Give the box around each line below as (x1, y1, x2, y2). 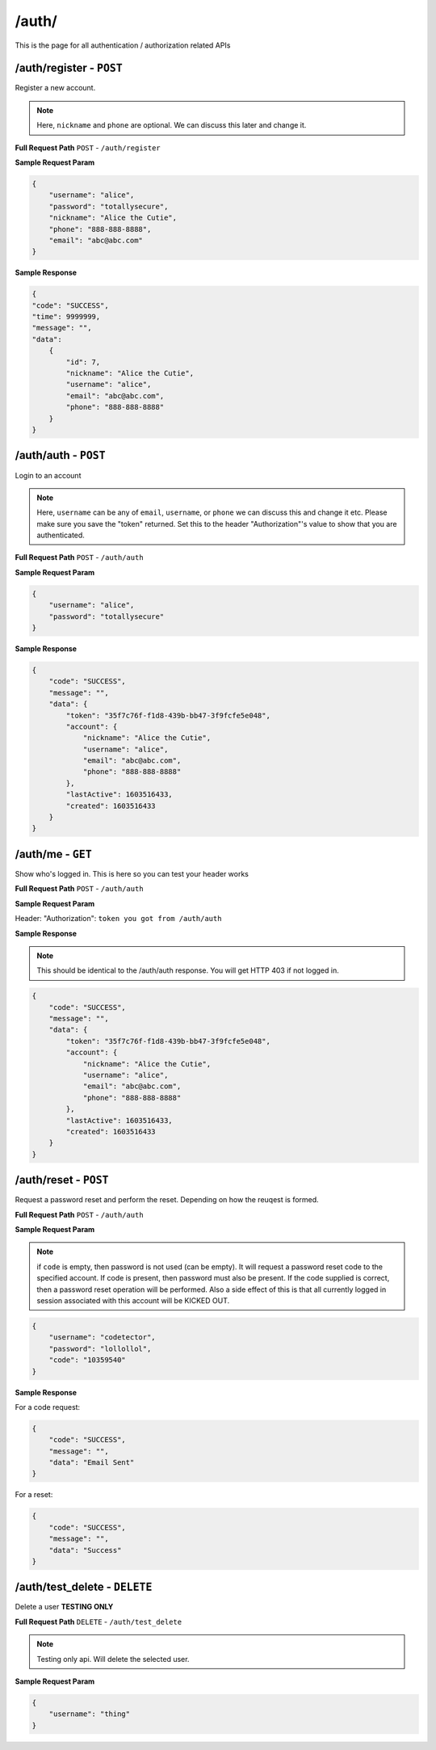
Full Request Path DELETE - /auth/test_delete (15, 1617, 182, 1626)
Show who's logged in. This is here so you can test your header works (15, 869, 249, 878)
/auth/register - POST (15, 61, 123, 75)
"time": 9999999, (31, 312, 101, 322)
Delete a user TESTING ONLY (15, 1602, 114, 1612)
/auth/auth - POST (15, 448, 106, 462)
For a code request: (15, 1402, 81, 1411)
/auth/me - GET (15, 847, 92, 860)
